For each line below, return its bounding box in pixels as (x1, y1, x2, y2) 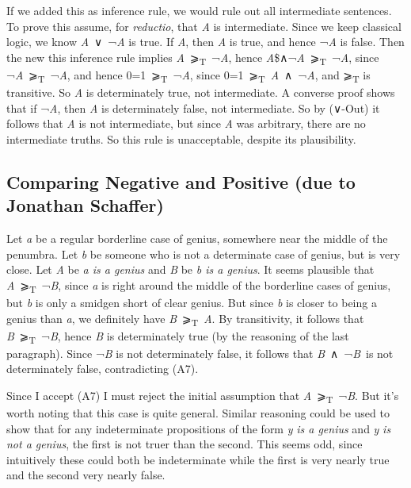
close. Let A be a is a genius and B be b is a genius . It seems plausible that (6, 261, 375, 278)
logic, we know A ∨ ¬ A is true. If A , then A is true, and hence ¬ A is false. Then (6, 33, 405, 50)
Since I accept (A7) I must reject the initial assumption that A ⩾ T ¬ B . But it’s (6, 386, 399, 405)
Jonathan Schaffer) (6, 193, 164, 217)
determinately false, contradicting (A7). (6, 360, 199, 377)
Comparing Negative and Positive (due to (6, 169, 356, 194)
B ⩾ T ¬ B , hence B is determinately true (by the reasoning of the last (6, 327, 349, 346)
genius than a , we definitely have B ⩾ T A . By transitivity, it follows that (6, 309, 364, 329)
